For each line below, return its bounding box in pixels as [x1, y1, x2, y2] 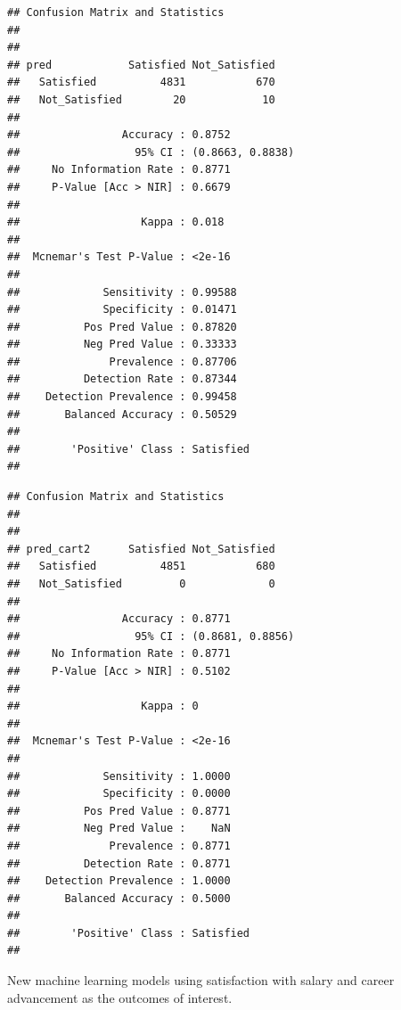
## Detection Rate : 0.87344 [7, 373, 237, 386]
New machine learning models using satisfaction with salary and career [7, 971, 395, 989]
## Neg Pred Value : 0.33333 [7, 338, 237, 351]
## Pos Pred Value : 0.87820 [7, 320, 237, 333]
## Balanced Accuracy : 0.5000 [7, 891, 231, 905]
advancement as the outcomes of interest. [7, 988, 233, 1006]
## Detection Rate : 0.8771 [7, 857, 231, 870]
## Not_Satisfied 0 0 [7, 578, 275, 590]
